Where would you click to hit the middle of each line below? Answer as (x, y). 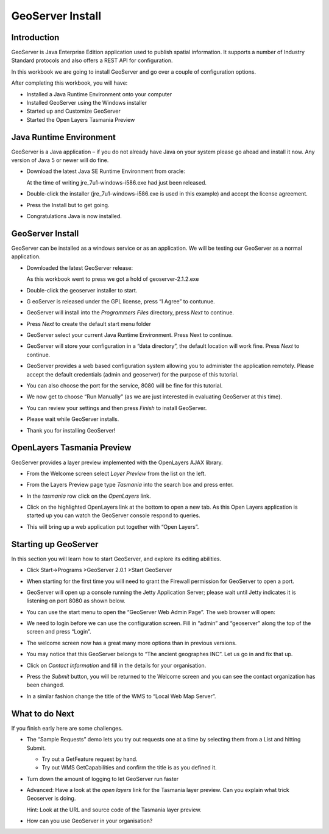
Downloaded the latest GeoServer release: (80, 267)
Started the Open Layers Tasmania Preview (81, 119)
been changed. (45, 685)
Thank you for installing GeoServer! (71, 430)
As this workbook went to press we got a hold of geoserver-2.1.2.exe (113, 279)
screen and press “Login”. (59, 632)
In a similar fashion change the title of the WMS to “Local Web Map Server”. (121, 696)
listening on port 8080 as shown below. (76, 601)
